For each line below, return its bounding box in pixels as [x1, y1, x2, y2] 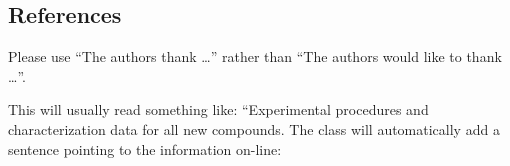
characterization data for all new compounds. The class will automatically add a [8, 118, 500, 139]
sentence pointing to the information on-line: [8, 138, 282, 159]
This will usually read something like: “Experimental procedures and [8, 99, 429, 120]
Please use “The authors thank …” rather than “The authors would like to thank [8, 46, 502, 67]
